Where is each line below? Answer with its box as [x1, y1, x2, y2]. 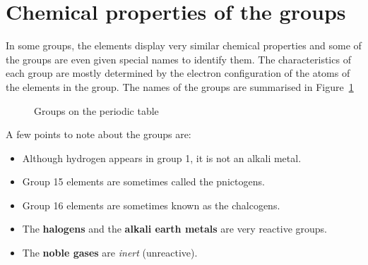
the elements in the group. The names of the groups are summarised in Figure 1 [6, 79, 354, 94]
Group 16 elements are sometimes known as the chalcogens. [22, 197, 280, 212]
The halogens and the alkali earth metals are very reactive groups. [22, 221, 328, 236]
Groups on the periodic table [34, 103, 159, 118]
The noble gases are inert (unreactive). [22, 245, 198, 260]
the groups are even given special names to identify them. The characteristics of [6, 51, 351, 66]
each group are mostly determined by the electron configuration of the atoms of [6, 66, 350, 80]
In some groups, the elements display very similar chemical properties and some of [6, 38, 362, 53]
